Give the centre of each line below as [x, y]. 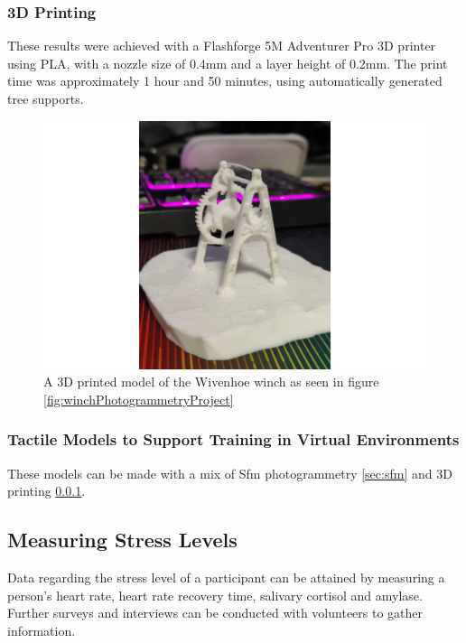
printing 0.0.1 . [47, 491]
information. [42, 630]
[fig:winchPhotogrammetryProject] [139, 399]
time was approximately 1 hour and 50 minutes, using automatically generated [225, 81]
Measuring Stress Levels [122, 540]
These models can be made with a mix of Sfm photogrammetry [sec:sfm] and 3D [230, 473]
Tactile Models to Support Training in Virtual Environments [233, 439]
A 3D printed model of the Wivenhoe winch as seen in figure [211, 382]
